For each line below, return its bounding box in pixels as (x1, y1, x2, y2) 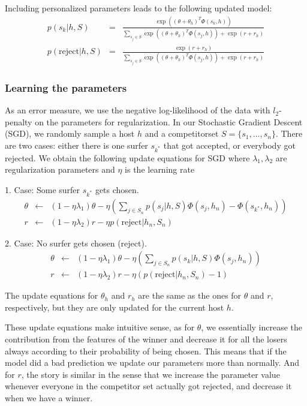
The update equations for (5, 289, 98, 302)
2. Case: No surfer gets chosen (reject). (5, 236, 147, 249)
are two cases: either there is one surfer (5, 139, 148, 151)
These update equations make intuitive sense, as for (5, 321, 195, 333)
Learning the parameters (5, 80, 127, 95)
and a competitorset (145, 127, 219, 140)
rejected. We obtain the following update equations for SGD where (5, 151, 250, 164)
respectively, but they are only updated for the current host (5, 300, 224, 313)
